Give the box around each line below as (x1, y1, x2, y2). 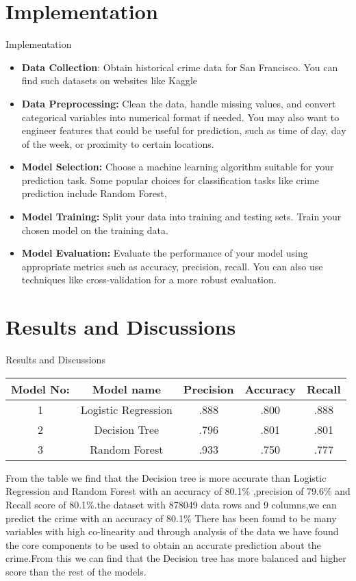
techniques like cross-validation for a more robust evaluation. (21, 272, 277, 287)
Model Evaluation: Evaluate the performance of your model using (21, 246, 308, 260)
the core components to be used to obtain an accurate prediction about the (5, 537, 321, 552)
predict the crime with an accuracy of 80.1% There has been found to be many (5, 511, 337, 525)
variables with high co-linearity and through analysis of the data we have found (5, 524, 339, 539)
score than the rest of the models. (5, 564, 147, 578)
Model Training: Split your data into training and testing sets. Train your (21, 209, 342, 224)
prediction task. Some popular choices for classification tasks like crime (21, 172, 320, 187)
